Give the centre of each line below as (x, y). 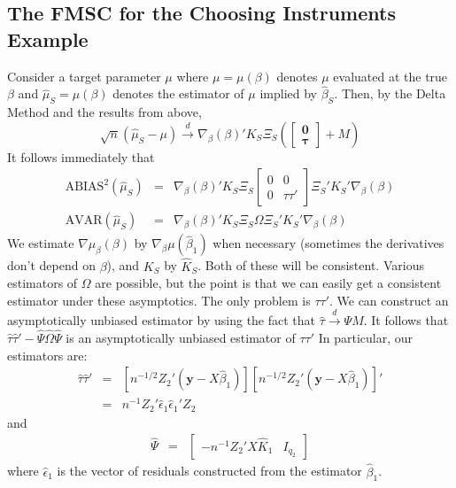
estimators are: (47, 355)
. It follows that (406, 320)
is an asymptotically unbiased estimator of (181, 338)
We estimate (41, 243)
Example (48, 39)
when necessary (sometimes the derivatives (328, 243)
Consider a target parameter (84, 76)
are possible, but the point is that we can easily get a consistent (268, 283)
